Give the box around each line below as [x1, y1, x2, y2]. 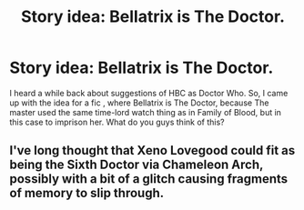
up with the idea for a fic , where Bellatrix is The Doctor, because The [9, 97, 269, 108]
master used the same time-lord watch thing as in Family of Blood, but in [9, 106, 282, 117]
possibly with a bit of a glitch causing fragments [9, 171, 289, 187]
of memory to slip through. [9, 185, 165, 201]
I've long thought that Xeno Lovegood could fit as [9, 143, 296, 158]
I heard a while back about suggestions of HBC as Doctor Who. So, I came [9, 87, 289, 98]
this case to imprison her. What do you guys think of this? [9, 116, 225, 127]
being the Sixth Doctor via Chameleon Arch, [9, 157, 264, 173]
